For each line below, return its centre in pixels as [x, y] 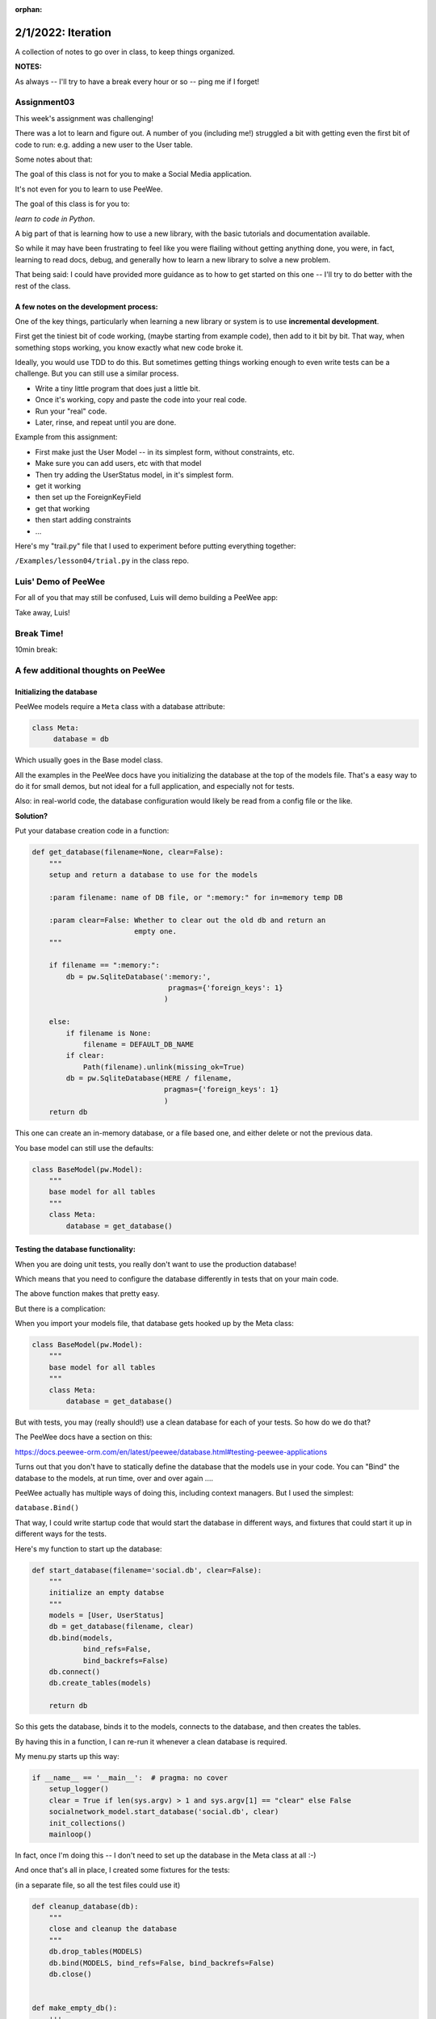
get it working [58, 485]
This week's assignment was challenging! [84, 118]
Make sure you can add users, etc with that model [118, 464]
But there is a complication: [61, 1308]
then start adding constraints [83, 520]
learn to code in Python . [55, 219]
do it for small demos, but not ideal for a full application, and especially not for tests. [155, 787]
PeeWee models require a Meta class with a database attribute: [120, 706]
